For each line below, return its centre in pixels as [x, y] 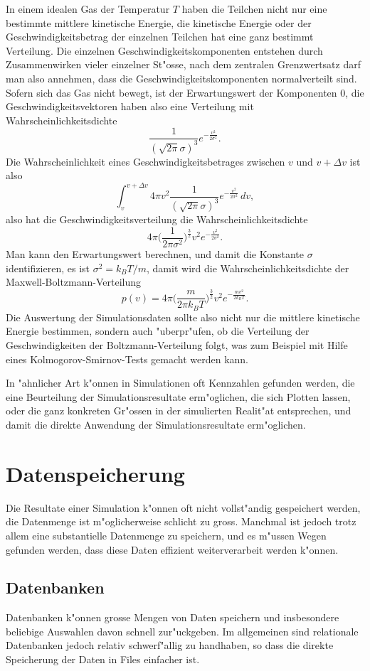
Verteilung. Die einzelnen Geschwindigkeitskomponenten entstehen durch [164, 50]
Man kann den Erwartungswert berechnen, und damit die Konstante [155, 254]
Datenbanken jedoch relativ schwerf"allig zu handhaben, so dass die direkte [170, 645]
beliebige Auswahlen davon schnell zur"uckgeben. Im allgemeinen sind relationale [182, 631]
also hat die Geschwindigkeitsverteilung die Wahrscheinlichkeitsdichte [157, 219]
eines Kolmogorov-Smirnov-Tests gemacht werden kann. [127, 359]
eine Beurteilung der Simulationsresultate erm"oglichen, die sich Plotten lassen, [178, 396]
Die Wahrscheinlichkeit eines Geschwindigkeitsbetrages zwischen [146, 161]
